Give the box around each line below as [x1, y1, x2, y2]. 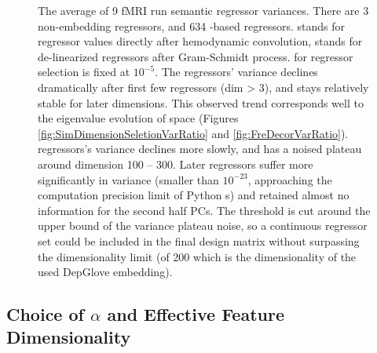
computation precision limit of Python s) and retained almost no [38, 187, 350, 203]
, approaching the [247, 171, 332, 187]
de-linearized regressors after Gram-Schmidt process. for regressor [38, 48, 353, 64]
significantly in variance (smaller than [38, 171, 219, 187]
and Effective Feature [107, 302, 284, 326]
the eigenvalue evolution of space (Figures [38, 110, 239, 126]
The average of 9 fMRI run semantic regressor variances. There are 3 [38, 2, 369, 18]
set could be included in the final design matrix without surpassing [38, 232, 360, 249]
